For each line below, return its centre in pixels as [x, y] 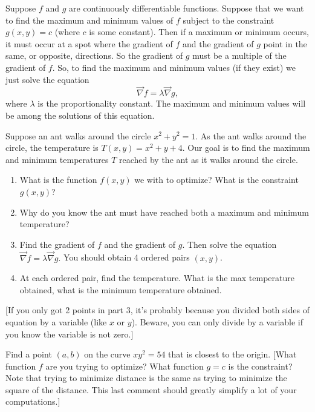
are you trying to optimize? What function [125, 366]
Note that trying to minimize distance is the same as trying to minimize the [146, 378]
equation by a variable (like [56, 321]
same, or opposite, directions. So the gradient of [94, 55]
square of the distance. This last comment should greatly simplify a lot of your [151, 389]
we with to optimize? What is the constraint [216, 180]
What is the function [58, 180]
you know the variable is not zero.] [70, 334]
